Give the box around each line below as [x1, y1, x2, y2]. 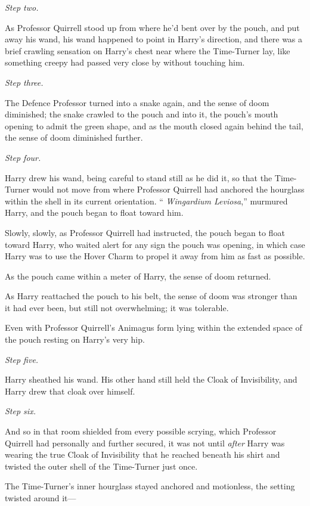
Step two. [5, 1, 39, 13]
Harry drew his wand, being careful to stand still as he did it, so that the [5, 171, 272, 184]
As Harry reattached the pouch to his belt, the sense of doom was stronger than [5, 290, 297, 302]
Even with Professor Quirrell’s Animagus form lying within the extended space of [5, 321, 302, 334]
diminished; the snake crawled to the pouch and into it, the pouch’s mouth [5, 108, 278, 120]
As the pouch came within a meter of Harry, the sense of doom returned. [5, 269, 271, 282]
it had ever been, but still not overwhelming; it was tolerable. [5, 301, 229, 313]
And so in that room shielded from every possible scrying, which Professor [5, 425, 277, 437]
